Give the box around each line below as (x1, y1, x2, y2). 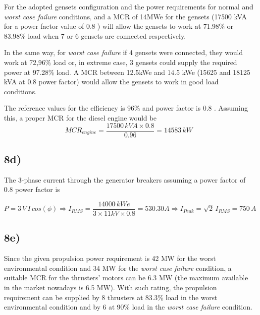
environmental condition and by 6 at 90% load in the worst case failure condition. (4, 302, 253, 312)
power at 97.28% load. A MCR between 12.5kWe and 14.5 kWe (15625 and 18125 (4, 66, 251, 77)
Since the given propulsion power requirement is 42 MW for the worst (4, 253, 216, 263)
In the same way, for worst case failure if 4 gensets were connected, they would (4, 47, 243, 58)
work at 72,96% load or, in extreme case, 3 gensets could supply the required (4, 57, 237, 67)
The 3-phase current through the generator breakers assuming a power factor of (4, 174, 246, 185)
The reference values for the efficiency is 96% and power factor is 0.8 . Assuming (4, 103, 248, 113)
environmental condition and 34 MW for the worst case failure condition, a (4, 262, 232, 273)
